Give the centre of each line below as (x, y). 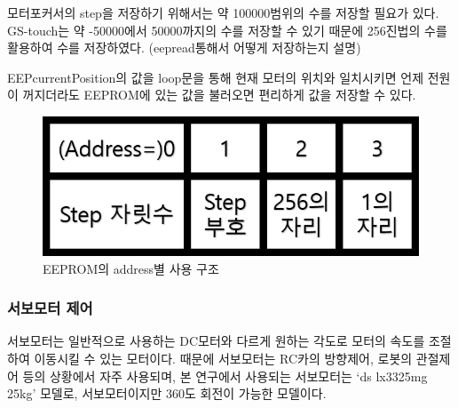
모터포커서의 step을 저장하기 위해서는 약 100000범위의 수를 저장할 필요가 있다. (223, 12)
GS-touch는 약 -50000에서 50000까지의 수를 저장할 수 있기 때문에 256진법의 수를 (227, 30)
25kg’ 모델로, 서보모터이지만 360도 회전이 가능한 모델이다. (167, 393)
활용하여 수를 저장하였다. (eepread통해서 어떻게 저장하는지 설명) (184, 48)
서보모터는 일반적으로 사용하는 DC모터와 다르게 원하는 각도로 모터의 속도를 (216, 341)
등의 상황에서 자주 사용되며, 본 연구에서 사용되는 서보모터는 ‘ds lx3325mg (225, 376)
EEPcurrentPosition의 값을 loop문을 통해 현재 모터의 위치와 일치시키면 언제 (216, 77)
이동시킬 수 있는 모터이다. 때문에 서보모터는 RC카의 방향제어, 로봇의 (223, 358)
